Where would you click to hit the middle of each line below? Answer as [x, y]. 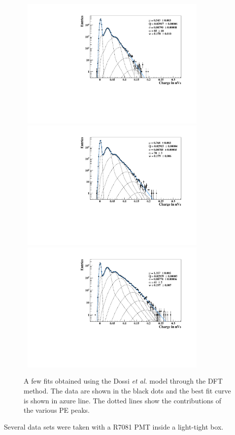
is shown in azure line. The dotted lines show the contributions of [123, 400]
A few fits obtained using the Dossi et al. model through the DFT [123, 381]
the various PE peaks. [57, 410]
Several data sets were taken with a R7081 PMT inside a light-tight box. [114, 426]
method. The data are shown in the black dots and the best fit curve [127, 391]
